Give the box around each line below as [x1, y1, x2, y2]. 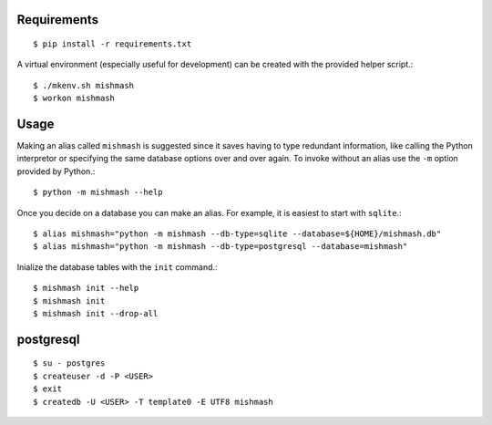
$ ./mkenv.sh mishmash [33, 80, 135, 90]
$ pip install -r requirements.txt [33, 39, 192, 49]
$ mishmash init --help [33, 283, 139, 294]
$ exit [33, 384, 63, 394]
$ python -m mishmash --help [33, 187, 163, 198]
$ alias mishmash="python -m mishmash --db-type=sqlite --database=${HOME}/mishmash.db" [33, 229, 442, 239]
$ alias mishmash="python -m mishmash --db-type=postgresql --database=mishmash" [33, 242, 408, 252]
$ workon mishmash [33, 93, 116, 104]
